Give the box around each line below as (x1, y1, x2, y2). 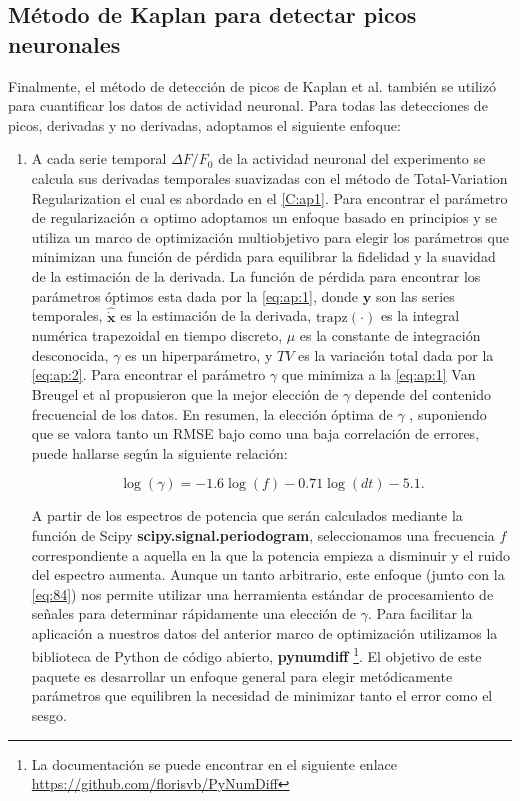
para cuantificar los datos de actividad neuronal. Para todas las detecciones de (8, 95, 488, 116)
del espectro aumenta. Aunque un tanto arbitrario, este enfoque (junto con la (31, 564, 505, 585)
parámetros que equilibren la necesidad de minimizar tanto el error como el (31, 685, 493, 706)
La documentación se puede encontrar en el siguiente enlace (31, 753, 397, 774)
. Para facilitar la (367, 603, 473, 624)
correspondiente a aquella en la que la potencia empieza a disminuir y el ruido (31, 544, 511, 565)
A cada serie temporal (31, 148, 167, 169)
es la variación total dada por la (297, 344, 494, 365)
